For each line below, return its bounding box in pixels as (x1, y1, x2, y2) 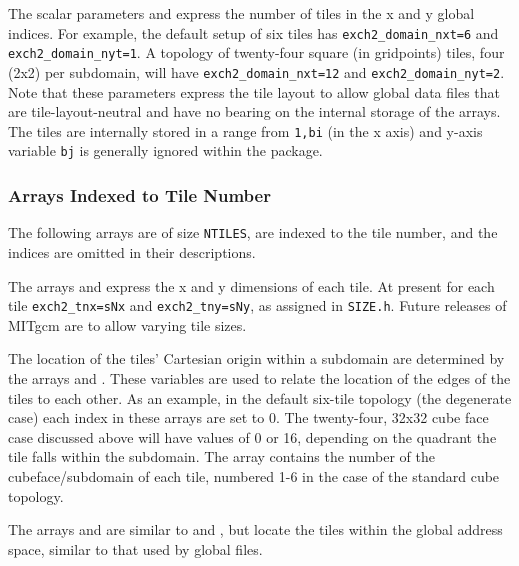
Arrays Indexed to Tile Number (8, 182, 271, 207)
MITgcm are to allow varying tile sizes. (8, 314, 247, 335)
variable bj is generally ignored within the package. (8, 140, 323, 161)
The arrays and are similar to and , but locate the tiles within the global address (8, 519, 503, 540)
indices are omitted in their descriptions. (8, 241, 256, 262)
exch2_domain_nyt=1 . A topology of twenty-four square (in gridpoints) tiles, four (8, 42, 505, 63)
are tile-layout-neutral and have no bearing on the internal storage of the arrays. (8, 101, 501, 122)
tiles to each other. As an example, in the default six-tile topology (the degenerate (8, 387, 512, 408)
